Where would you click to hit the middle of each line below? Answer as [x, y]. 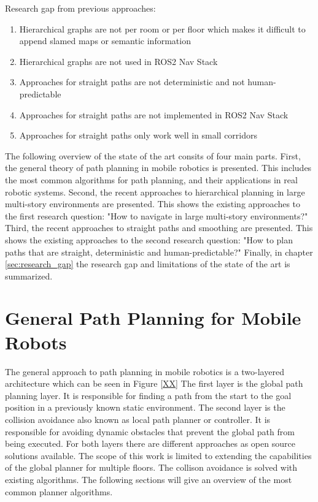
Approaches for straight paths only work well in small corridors [138, 135]
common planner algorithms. [59, 491]
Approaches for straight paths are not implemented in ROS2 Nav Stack [154, 114]
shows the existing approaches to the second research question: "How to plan [149, 239]
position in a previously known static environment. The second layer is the [145, 407]
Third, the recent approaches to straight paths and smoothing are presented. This [159, 228]
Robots [36, 342]
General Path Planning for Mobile [153, 318]
